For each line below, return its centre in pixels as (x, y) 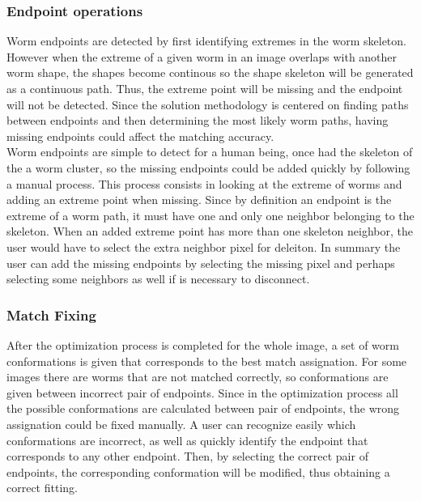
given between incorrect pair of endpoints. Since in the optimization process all (202, 392)
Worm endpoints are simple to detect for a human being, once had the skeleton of (210, 152)
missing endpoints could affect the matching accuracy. (140, 136)
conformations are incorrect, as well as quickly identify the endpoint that (187, 440)
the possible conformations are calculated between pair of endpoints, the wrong (203, 408)
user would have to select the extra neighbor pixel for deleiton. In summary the (204, 246)
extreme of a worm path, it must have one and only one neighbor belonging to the (210, 215)
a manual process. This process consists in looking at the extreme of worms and (204, 183)
